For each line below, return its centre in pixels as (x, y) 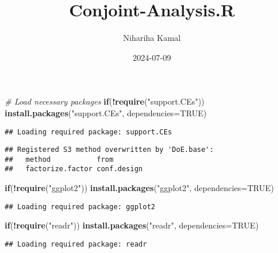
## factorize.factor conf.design (74, 169)
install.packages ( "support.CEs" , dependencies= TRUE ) (106, 112)
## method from (59, 159)
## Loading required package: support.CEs (88, 132)
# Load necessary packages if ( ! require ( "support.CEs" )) (105, 101)
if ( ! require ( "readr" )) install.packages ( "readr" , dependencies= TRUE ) (132, 225)
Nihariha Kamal (152, 38)
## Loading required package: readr (76, 244)
